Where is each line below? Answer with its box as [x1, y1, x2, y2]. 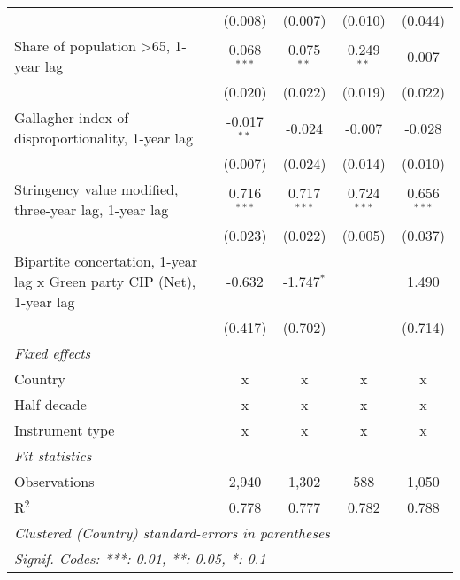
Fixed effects [14, 343, 91, 363]
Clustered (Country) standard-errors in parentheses [14, 522, 330, 543]
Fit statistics [14, 445, 92, 466]
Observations [14, 471, 95, 491]
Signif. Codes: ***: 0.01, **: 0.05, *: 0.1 [14, 548, 266, 568]
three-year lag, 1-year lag [14, 199, 169, 220]
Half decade [14, 394, 87, 414]
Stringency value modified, [14, 179, 179, 199]
